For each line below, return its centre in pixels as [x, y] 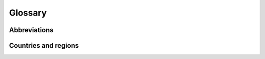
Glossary [28, 13]
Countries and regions [44, 46]
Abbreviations [31, 30]
